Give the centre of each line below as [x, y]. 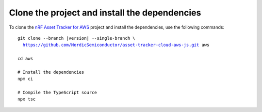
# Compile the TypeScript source [57, 93]
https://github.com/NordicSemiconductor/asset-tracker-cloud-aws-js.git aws [116, 45]
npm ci [25, 79]
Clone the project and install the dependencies [105, 13]
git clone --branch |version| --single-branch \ [76, 38]
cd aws [25, 59]
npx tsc [27, 99]
